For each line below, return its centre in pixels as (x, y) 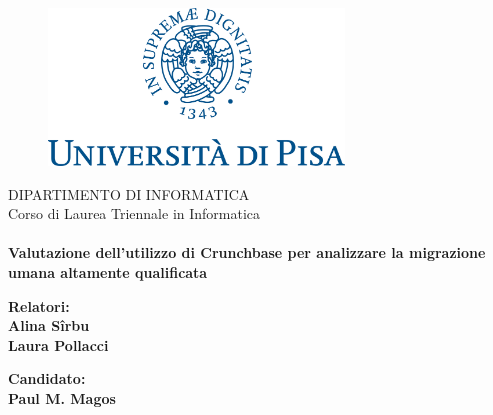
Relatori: (39, 305)
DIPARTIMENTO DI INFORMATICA (129, 193)
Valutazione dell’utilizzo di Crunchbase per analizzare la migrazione (247, 252)
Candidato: (47, 378)
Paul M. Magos (62, 397)
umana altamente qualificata (108, 271)
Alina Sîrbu (49, 325)
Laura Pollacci (58, 344)
